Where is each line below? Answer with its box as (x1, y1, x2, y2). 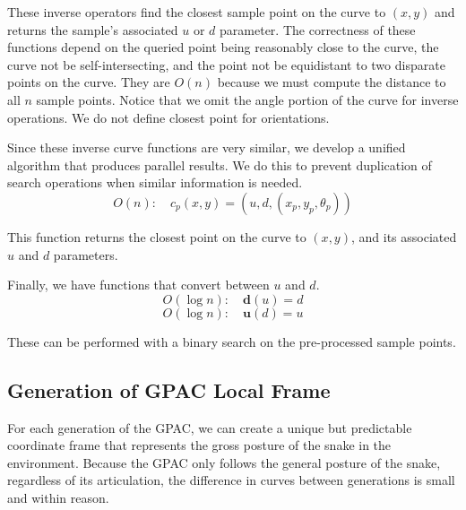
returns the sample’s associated (7, 20, 178, 39)
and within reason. (7, 488, 109, 506)
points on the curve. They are (7, 73, 170, 91)
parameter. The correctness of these (220, 20, 416, 39)
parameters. (53, 245, 118, 264)
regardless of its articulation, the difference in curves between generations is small (7, 471, 455, 489)
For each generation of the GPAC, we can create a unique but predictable (7, 418, 412, 437)
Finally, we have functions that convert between (7, 275, 270, 294)
